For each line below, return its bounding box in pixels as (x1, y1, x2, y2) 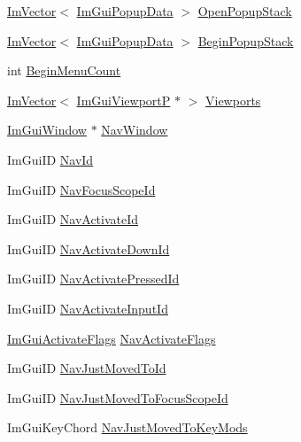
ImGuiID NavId (7, 150, 94, 168)
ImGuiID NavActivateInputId (7, 299, 168, 317)
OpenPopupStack (197, 2, 292, 19)
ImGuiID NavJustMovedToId (7, 359, 166, 377)
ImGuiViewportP (76, 90, 171, 109)
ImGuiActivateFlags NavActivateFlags (7, 329, 216, 347)
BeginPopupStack (197, 31, 294, 50)
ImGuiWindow (7, 120, 87, 139)
